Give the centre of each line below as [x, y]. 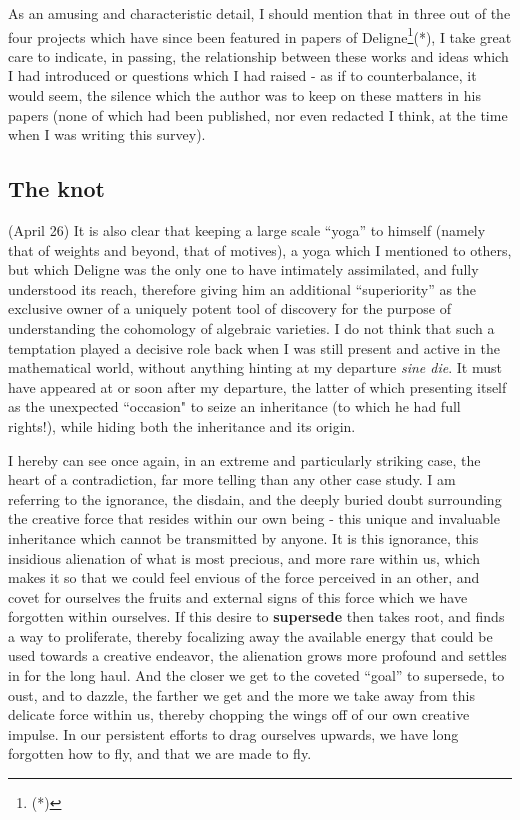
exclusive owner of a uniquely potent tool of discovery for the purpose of [229, 308]
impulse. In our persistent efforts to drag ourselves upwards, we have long [233, 733]
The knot [56, 188]
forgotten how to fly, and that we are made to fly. [160, 753]
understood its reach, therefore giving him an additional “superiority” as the [242, 288]
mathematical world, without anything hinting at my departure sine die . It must [255, 367]
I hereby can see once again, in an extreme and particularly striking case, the [244, 459]
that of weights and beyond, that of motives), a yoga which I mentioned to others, [260, 249]
